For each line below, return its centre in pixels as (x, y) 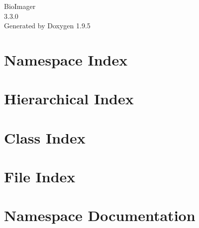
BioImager (20, 6)
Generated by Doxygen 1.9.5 (47, 26)
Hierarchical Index (69, 99)
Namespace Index (66, 59)
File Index (40, 177)
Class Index (45, 137)
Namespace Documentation (100, 215)
